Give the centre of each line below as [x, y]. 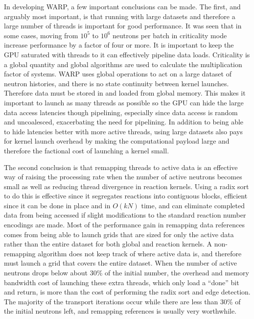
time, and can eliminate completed [193, 205]
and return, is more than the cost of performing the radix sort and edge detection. [127, 292]
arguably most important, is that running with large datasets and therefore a [120, 16]
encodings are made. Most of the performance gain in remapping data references [125, 225]
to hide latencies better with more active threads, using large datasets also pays [123, 131]
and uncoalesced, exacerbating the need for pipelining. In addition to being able [124, 122]
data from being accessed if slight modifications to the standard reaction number [125, 215]
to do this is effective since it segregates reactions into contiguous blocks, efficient [126, 196]
